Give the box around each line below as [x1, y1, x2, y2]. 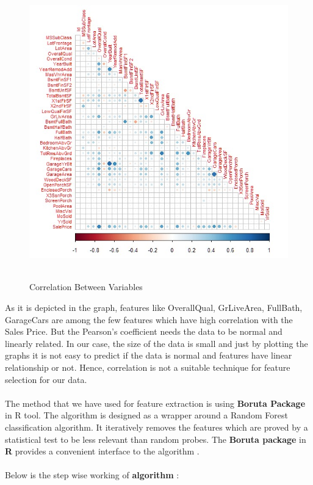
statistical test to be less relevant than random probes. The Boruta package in [5, 432, 306, 445]
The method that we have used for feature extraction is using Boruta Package [5, 396, 306, 409]
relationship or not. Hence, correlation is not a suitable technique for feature [5, 361, 290, 374]
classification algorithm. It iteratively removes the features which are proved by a [5, 420, 308, 433]
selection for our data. [5, 373, 87, 385]
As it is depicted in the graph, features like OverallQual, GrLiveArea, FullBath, [5, 301, 303, 314]
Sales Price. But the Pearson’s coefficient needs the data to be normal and [5, 325, 282, 338]
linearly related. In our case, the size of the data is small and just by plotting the [5, 337, 308, 349]
